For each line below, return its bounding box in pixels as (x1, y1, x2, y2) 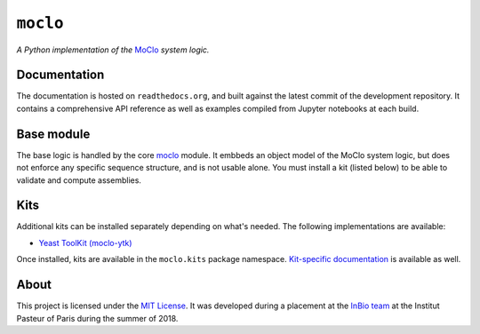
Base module (16, 126, 91, 141)
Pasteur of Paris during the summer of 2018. (16, 313, 179, 323)
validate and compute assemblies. (16, 174, 142, 186)
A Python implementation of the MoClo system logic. (16, 44, 210, 55)
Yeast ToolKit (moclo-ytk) (38, 237, 132, 248)
